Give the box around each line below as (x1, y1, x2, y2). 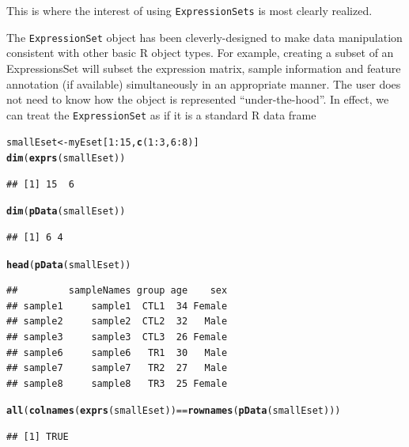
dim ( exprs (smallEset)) (6, 153, 126, 164)
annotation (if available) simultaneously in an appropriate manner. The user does (6, 75, 401, 92)
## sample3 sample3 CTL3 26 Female (6, 331, 228, 343)
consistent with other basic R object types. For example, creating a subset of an (6, 44, 394, 61)
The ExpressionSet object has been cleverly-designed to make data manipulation (6, 28, 403, 45)
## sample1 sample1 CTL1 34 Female (6, 300, 228, 312)
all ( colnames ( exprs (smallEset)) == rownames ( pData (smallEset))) (6, 405, 341, 417)
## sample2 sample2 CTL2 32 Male (6, 316, 228, 328)
